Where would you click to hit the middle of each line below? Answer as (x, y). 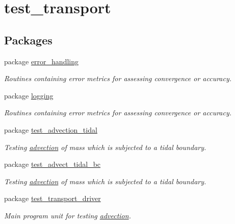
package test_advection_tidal (51, 129)
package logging (29, 95)
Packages (28, 40)
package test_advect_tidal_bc (53, 164)
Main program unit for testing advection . (68, 215)
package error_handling (41, 61)
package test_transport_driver (53, 198)
